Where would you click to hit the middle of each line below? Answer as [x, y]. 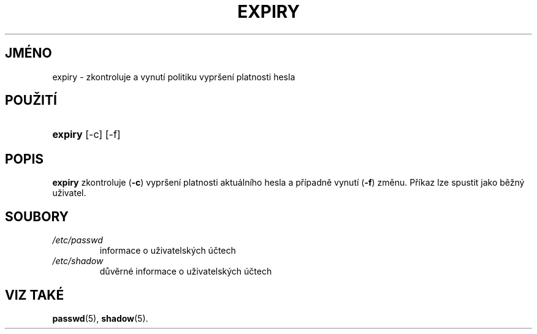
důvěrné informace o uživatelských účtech [186, 271]
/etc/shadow [78, 261]
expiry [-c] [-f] [86, 135]
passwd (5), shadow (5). [100, 318]
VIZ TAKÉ [35, 295]
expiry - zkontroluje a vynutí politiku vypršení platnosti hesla [174, 77]
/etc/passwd [78, 240]
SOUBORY [37, 216]
